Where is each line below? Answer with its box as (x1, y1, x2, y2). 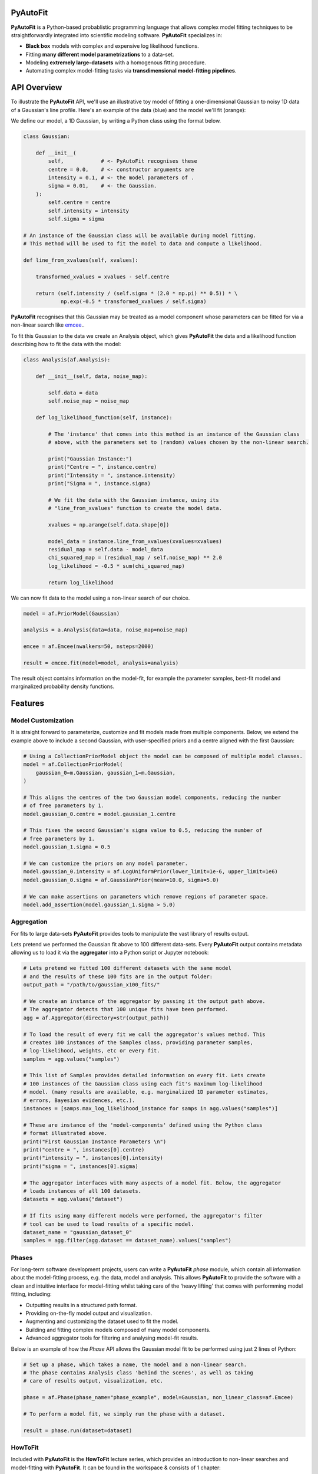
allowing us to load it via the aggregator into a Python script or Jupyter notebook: (11, 949, 209, 956)
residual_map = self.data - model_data (48, 546, 163, 553)
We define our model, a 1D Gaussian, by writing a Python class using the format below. (11, 117, 221, 124)
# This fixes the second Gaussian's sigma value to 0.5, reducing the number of (23, 827, 263, 834)
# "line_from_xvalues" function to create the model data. (48, 505, 223, 512)
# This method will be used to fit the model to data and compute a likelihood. (23, 241, 263, 247)
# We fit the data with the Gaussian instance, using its (48, 496, 219, 504)
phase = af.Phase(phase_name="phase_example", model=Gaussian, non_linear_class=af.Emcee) (23, 1394, 294, 1401)
